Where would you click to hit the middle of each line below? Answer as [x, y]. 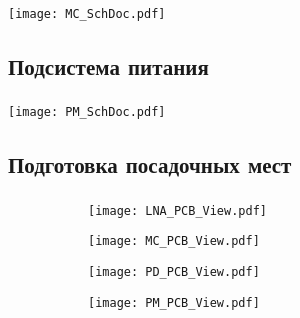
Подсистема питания [108, 65]
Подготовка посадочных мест [150, 164]
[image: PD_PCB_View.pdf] [174, 271]
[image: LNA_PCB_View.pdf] [177, 210]
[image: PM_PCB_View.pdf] [174, 302]
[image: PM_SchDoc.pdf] [87, 112]
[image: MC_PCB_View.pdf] [174, 241]
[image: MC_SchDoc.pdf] [87, 13]
